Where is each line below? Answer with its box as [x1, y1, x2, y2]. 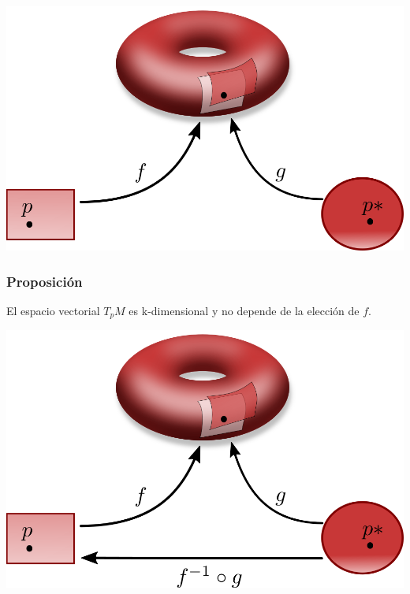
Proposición [6, 271, 83, 291]
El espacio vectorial [6, 302, 100, 318]
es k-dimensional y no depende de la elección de [129, 302, 360, 318]
